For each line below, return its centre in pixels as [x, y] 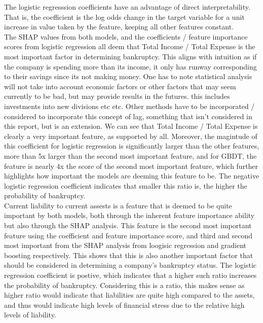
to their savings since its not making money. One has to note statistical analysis [128, 76]
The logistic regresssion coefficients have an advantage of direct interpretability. [127, 7]
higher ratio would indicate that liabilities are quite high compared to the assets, [129, 295]
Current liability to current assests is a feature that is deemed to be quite [118, 205]
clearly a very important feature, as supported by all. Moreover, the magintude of [131, 136]
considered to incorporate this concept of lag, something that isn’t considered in [128, 116]
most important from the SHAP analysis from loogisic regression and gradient [125, 245]
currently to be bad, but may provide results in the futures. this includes [117, 96]
